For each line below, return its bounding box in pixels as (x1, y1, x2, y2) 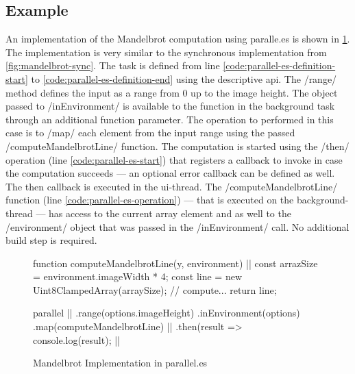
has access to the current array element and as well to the (49, 205, 291, 220)
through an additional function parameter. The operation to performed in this (5, 112, 334, 126)
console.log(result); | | (33, 332, 120, 347)
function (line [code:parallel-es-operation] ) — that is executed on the (5, 192, 294, 207)
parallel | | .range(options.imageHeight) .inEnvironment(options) (33, 306, 300, 320)
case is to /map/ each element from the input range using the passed (5, 125, 295, 140)
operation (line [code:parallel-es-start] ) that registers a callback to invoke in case (5, 152, 343, 166)
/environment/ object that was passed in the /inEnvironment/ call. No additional (5, 219, 350, 234)
